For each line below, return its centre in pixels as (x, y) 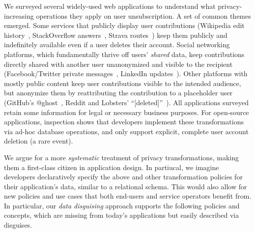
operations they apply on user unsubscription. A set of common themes (143, 15)
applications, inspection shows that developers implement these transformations (124, 122)
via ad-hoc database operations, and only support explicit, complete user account (126, 131)
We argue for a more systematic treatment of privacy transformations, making (121, 157)
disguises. (18, 225)
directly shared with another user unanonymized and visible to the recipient (118, 64)
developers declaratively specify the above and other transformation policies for (123, 177)
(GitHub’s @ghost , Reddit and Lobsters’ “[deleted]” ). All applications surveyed (127, 102)
